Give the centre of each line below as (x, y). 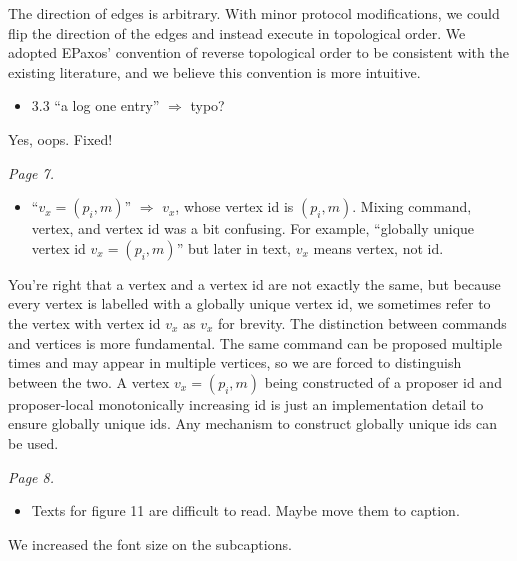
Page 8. (31, 476)
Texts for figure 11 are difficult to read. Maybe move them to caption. (245, 510)
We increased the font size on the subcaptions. (150, 543)
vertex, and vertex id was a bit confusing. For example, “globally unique (253, 228)
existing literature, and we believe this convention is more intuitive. (214, 71)
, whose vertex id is (234, 206)
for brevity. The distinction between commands (362, 322)
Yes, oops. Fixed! (60, 138)
